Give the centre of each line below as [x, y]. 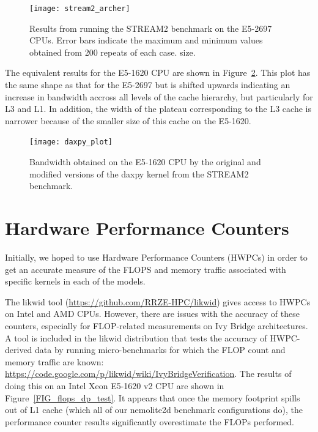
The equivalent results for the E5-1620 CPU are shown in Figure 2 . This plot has [158, 73]
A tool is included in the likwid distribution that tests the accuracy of [136, 337]
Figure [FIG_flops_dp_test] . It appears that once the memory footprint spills [153, 397]
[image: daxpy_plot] [71, 142]
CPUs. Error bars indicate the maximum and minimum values [146, 40]
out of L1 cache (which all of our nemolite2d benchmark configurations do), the [154, 410]
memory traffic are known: [54, 361]
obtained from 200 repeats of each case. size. [113, 52]
